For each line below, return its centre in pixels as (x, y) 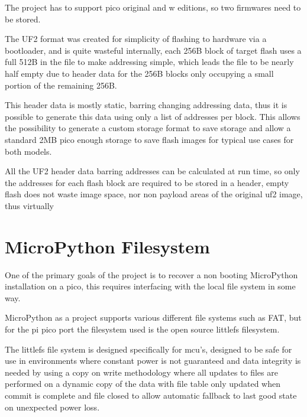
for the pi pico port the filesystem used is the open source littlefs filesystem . (142, 329)
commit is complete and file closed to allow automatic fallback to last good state (151, 395)
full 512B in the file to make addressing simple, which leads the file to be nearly (149, 62)
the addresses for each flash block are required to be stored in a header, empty (147, 182)
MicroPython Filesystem (107, 246)
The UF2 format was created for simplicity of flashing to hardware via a (136, 39)
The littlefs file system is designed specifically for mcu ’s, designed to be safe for (148, 349)
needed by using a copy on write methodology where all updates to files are (141, 372)
